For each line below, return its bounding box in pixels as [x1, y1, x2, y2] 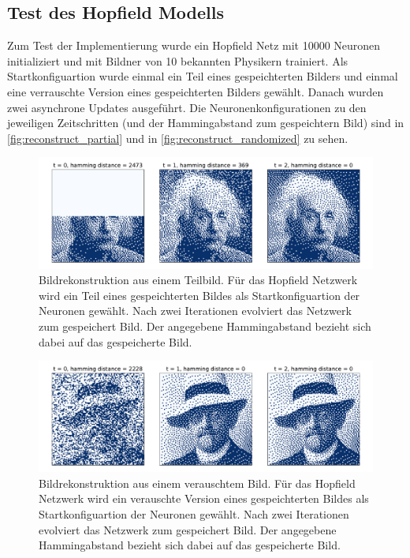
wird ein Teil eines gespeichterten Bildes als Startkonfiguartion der [39, 286, 360, 303]
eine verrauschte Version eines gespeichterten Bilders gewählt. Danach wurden [7, 83, 384, 99]
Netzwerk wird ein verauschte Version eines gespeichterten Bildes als [39, 490, 369, 507]
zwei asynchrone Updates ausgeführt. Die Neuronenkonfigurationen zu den [7, 99, 367, 115]
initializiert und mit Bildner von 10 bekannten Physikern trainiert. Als [7, 52, 348, 69]
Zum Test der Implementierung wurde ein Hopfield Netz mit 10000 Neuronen [7, 37, 381, 54]
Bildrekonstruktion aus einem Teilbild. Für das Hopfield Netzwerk [39, 272, 358, 288]
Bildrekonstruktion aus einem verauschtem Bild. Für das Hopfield [39, 474, 356, 491]
